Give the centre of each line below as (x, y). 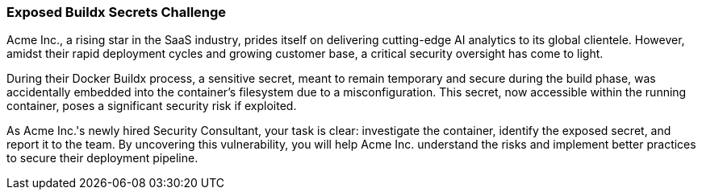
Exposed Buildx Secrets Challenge (117, 12)
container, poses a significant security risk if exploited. (152, 106)
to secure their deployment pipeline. (102, 158)
